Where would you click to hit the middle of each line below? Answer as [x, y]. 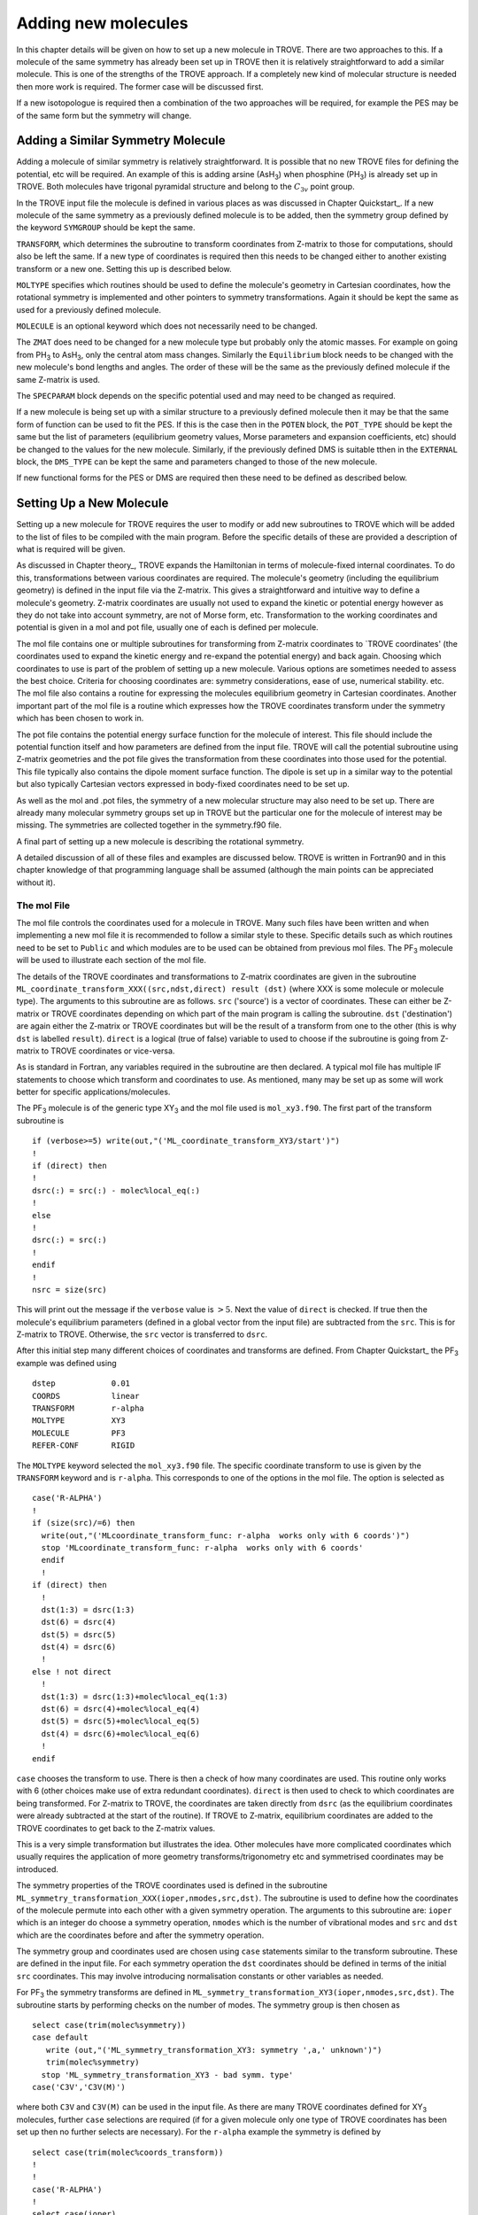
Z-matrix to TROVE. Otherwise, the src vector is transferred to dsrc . [142, 1334]
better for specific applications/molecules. [93, 1092]
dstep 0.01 [81, 1383]
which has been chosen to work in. [80, 719]
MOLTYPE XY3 [79, 1421]
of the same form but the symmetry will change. [104, 115]
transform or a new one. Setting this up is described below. [124, 268]
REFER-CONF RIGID [84, 1446]
